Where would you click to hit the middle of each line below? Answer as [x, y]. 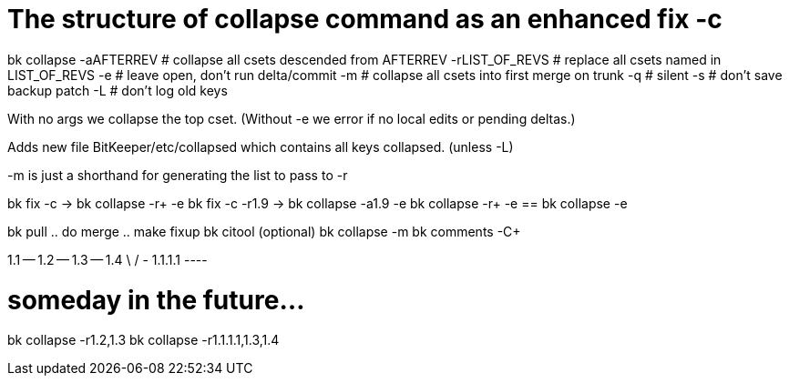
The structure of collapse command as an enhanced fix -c [365, 19]
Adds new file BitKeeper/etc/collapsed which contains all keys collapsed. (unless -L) [261, 146]
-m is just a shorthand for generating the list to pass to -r [178, 175]
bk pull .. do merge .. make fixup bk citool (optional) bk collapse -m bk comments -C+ [264, 231]
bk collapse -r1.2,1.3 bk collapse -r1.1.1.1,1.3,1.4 [143, 340]
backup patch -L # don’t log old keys [118, 90]
